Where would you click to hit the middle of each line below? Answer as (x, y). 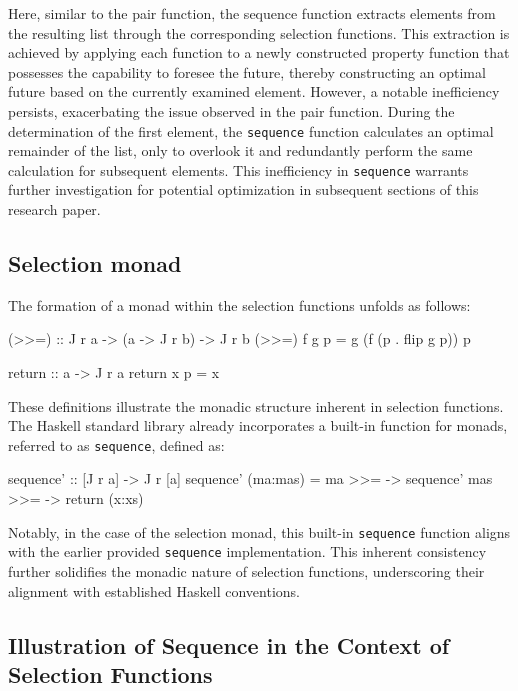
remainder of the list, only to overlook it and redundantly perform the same (240, 150)
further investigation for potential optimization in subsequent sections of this (243, 189)
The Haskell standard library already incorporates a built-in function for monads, (258, 425)
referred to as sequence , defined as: (116, 444)
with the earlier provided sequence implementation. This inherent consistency (247, 551)
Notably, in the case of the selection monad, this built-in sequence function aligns (259, 531)
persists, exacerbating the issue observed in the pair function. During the (231, 110)
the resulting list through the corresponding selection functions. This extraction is (259, 32)
